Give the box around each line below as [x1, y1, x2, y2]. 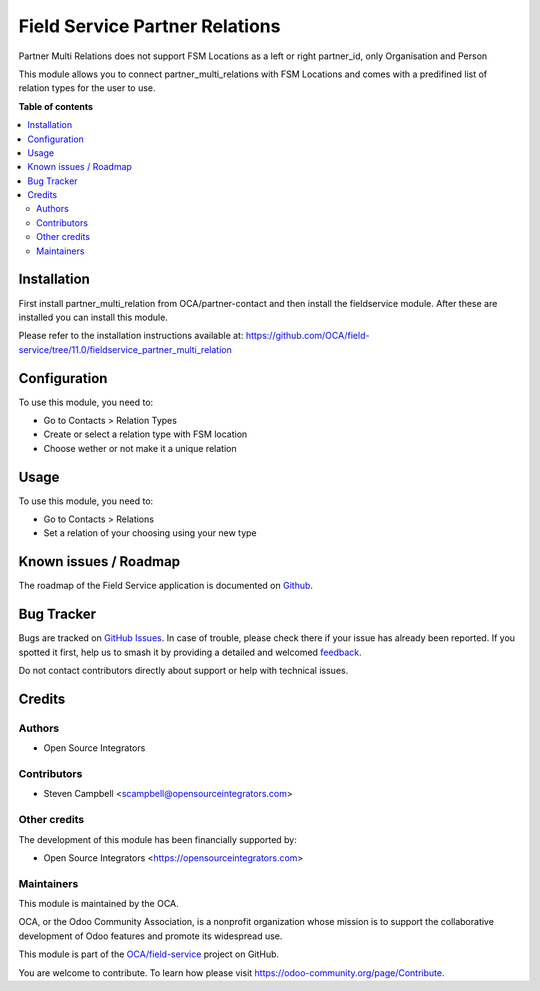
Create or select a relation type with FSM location [43, 428, 248, 440]
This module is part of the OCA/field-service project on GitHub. [18, 948, 280, 960]
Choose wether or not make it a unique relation [43, 442, 237, 454]
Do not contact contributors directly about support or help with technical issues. [18, 665, 349, 677]
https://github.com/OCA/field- [245, 330, 370, 342]
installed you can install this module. [18, 311, 169, 323]
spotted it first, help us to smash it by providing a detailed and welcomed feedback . [18, 646, 362, 658]
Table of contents [18, 100, 94, 112]
